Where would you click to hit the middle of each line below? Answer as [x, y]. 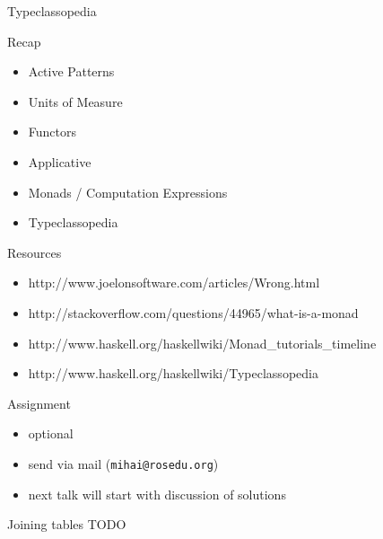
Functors [52, 132]
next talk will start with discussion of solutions [157, 494]
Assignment [39, 403]
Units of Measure [75, 101]
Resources [35, 252]
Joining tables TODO [67, 524]
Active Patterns [71, 71]
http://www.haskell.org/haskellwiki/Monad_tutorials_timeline [202, 343]
